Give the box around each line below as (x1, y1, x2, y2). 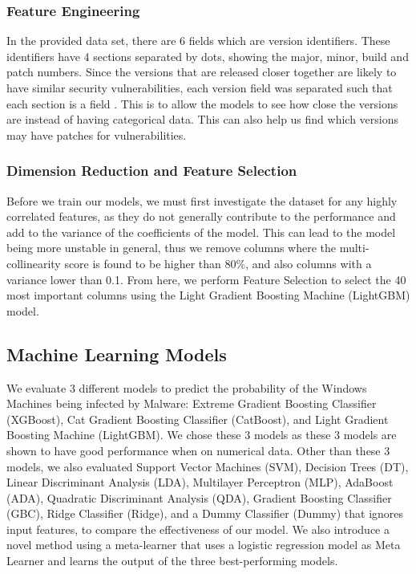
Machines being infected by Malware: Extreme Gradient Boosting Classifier (6, 395, 377, 412)
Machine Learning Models (6, 341, 227, 366)
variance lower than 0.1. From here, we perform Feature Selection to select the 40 (6, 271, 406, 287)
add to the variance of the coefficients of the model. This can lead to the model (6, 223, 396, 240)
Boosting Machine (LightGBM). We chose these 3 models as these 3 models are (6, 426, 397, 443)
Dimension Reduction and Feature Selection (6, 161, 297, 181)
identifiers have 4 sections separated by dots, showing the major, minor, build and (6, 47, 409, 64)
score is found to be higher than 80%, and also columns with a (64, 254, 372, 271)
